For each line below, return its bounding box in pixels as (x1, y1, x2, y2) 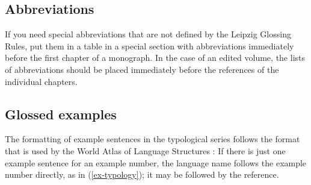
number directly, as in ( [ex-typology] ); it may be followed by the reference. (5, 168, 279, 181)
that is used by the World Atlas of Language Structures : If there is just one (5, 144, 286, 157)
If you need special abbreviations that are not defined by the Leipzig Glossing (5, 28, 291, 40)
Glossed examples (5, 104, 117, 123)
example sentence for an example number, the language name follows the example (5, 156, 307, 169)
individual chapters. (5, 75, 78, 87)
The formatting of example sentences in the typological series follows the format (5, 133, 300, 145)
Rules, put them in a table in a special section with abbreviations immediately (5, 39, 294, 52)
